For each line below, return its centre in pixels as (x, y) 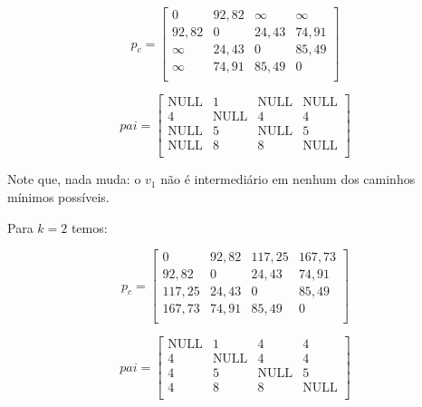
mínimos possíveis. (58, 196)
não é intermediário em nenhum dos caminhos (288, 179)
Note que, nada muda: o (74, 179)
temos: (89, 227)
